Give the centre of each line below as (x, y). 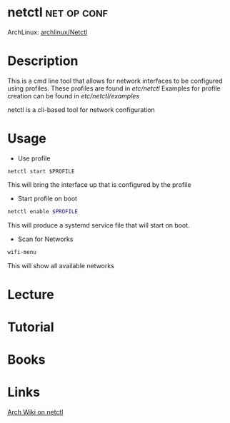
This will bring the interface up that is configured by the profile (99, 184)
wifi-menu (22, 252)
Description (43, 61)
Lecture (31, 294)
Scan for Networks (45, 239)
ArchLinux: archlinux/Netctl (47, 32)
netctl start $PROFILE (41, 171)
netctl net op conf (58, 12)
